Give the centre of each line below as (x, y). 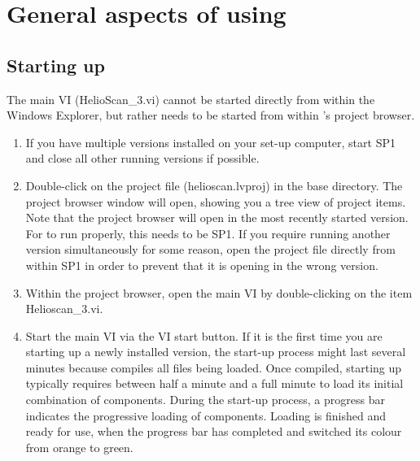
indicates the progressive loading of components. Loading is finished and (206, 415)
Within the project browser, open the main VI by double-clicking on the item (219, 292)
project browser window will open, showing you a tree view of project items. (216, 201)
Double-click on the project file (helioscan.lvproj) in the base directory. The (214, 185)
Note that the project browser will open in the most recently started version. (217, 217)
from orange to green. (79, 447)
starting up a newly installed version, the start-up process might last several (216, 352)
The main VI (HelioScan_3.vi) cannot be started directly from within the (191, 99)
